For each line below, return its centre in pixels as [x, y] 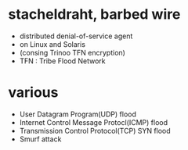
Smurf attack [40, 139]
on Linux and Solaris [52, 44]
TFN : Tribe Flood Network [62, 61]
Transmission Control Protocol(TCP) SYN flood [95, 130]
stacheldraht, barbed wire [94, 14]
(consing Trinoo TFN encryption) [72, 52]
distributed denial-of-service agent [76, 36]
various [33, 93]
